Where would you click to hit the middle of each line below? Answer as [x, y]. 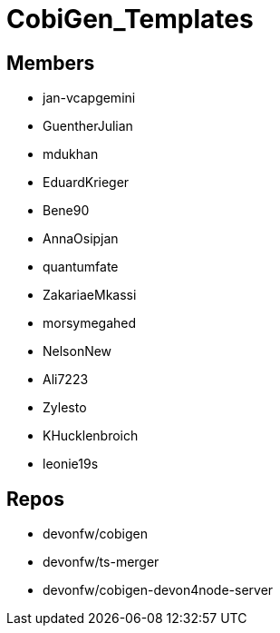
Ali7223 [66, 380]
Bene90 [66, 211]
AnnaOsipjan [81, 239]
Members [51, 63]
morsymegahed [90, 323]
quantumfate [81, 267]
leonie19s [71, 464]
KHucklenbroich [91, 436]
